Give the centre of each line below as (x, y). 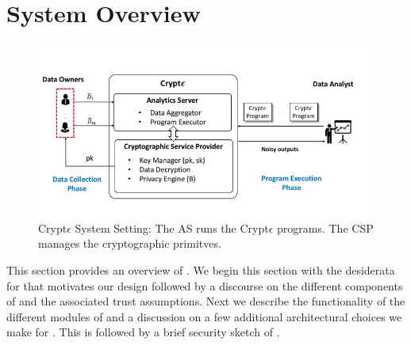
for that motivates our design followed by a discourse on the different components (205, 285)
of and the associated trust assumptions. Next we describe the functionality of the (206, 301)
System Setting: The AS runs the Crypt (172, 227)
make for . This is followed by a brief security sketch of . (143, 332)
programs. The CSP (325, 227)
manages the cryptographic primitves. (130, 243)
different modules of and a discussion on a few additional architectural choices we (204, 316)
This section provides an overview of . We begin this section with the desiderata (201, 269)
